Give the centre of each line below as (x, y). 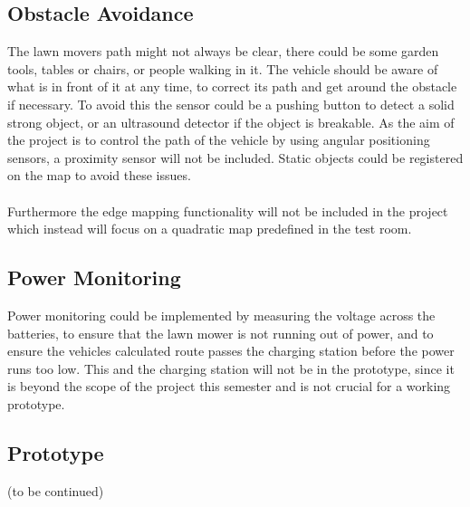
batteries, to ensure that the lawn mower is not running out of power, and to (221, 333)
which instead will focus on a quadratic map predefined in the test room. (210, 229)
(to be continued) (56, 490)
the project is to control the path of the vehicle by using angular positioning (219, 140)
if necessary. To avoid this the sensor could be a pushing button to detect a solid (231, 104)
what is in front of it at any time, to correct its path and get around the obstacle (232, 86)
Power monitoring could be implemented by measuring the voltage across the (221, 315)
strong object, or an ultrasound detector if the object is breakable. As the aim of (231, 122)
